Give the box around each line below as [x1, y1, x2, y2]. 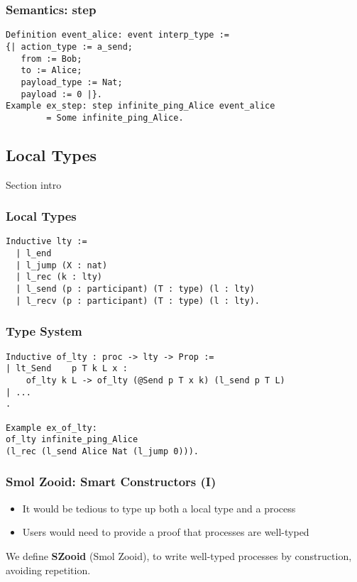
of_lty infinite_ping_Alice [6, 434, 138, 445]
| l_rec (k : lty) [16, 272, 103, 282]
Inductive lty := [6, 236, 87, 247]
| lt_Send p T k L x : [6, 363, 128, 374]
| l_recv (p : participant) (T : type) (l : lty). [16, 295, 260, 306]
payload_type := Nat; [21, 77, 123, 87]
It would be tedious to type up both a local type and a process [22, 500, 296, 515]
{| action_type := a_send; [6, 41, 133, 52]
